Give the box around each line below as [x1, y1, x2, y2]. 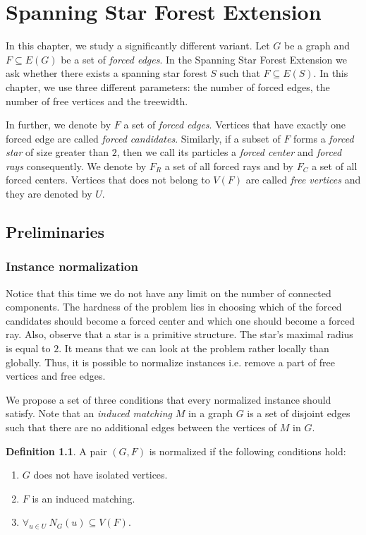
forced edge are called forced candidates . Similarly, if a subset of [6, 131, 281, 145]
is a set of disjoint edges [247, 406, 350, 421]
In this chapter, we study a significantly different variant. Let [6, 38, 270, 53]
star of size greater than [6, 145, 109, 160]
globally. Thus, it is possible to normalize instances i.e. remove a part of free [6, 354, 335, 369]
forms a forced [293, 131, 354, 145]
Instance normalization [6, 258, 138, 275]
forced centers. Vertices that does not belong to [6, 172, 210, 187]
